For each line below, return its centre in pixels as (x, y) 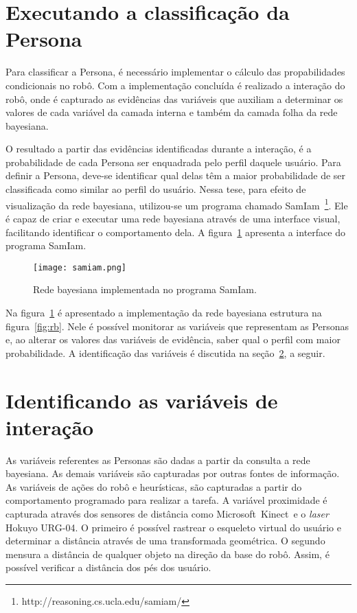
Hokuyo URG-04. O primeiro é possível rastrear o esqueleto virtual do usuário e (173, 527)
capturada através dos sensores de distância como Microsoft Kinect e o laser (167, 513)
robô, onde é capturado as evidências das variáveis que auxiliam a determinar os (174, 99)
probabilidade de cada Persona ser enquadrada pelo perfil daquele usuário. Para (173, 162)
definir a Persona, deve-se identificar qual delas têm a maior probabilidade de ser (176, 175)
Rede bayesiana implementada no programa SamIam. (145, 289)
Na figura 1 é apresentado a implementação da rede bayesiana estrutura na (164, 312)
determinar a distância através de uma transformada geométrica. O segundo (165, 541)
